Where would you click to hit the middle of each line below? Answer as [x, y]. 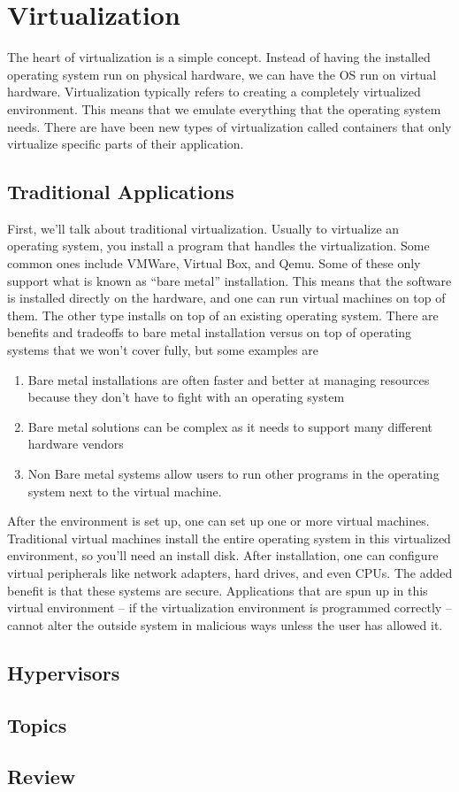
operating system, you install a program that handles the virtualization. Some [218, 246]
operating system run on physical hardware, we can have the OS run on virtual [222, 74]
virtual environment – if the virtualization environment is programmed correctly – [229, 607]
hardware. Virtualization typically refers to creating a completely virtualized [214, 92]
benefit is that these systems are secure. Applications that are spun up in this [218, 590]
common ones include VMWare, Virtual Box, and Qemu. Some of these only [214, 263]
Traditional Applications [121, 192]
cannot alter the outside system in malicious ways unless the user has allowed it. [225, 624]
